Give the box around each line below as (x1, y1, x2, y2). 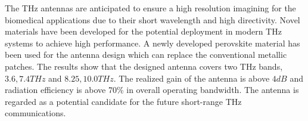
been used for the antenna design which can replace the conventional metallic (5, 48, 287, 61)
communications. (5, 107, 66, 119)
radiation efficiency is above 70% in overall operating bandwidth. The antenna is (5, 83, 299, 96)
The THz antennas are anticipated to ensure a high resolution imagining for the (5, 2, 296, 14)
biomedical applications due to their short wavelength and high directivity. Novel (5, 13, 300, 26)
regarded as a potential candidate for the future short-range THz (5, 95, 242, 107)
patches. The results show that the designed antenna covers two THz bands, (5, 60, 283, 72)
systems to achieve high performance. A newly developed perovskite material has (5, 36, 300, 49)
